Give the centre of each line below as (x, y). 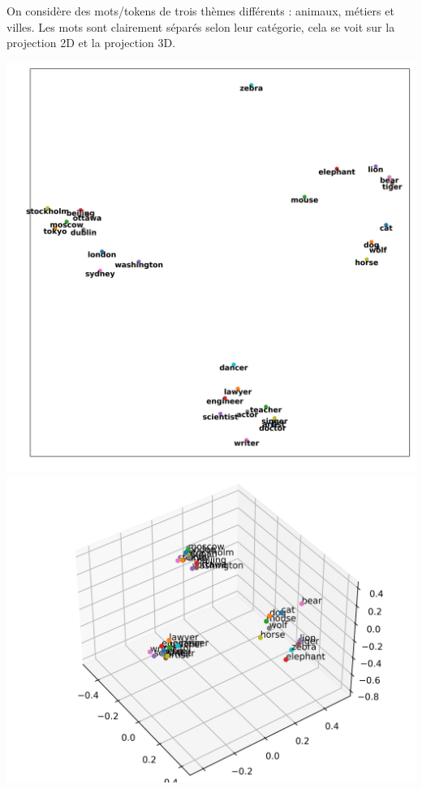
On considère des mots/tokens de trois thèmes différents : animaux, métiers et (200, 11)
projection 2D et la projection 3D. (91, 43)
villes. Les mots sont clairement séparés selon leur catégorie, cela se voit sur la (201, 26)
